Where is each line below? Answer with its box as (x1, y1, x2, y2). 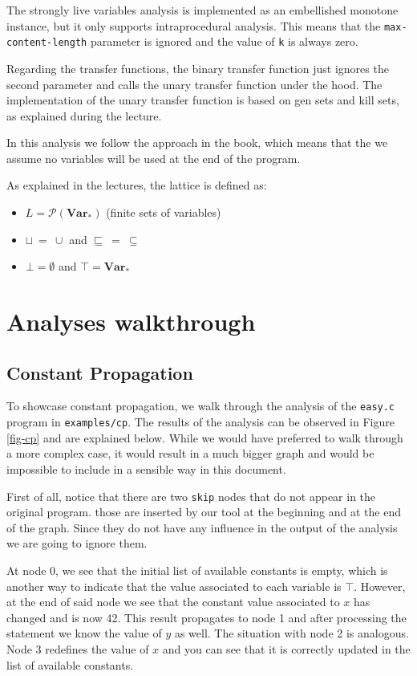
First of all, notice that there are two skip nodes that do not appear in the (6, 487, 376, 504)
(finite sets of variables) (106, 204, 221, 221)
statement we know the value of (6, 625, 162, 641)
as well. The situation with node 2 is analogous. (174, 625, 409, 641)
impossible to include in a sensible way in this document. (6, 460, 286, 477)
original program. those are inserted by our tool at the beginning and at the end (6, 503, 401, 520)
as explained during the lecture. (6, 107, 162, 124)
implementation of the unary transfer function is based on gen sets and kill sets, (6, 92, 399, 108)
